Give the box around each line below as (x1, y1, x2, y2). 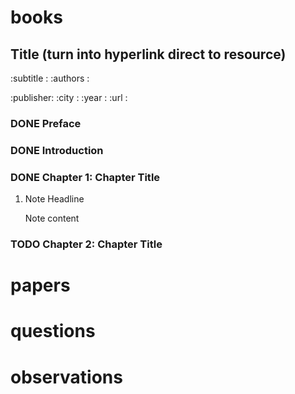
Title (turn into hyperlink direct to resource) (10, 46, 287, 63)
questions (10, 320, 96, 343)
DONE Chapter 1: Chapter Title (10, 170, 161, 184)
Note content (24, 212, 80, 225)
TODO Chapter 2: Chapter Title (10, 237, 163, 251)
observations (10, 366, 123, 388)
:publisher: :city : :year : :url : (10, 92, 128, 103)
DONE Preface (10, 116, 82, 130)
